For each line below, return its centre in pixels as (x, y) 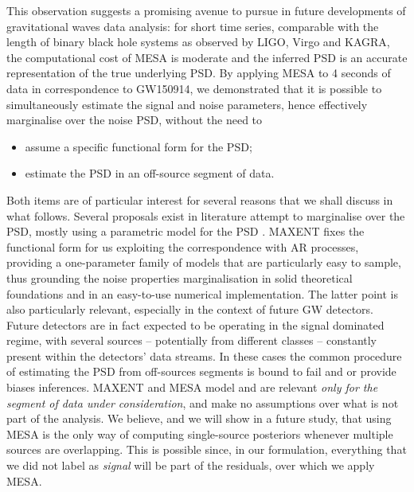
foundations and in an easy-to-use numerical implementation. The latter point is (202, 293)
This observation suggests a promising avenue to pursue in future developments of (206, 10)
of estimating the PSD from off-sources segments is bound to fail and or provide (201, 371)
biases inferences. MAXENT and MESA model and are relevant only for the (192, 387)
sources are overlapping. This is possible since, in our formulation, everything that (207, 449)
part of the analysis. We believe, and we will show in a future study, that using (199, 418)
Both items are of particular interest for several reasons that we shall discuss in (200, 199)
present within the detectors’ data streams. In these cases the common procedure (204, 355)
